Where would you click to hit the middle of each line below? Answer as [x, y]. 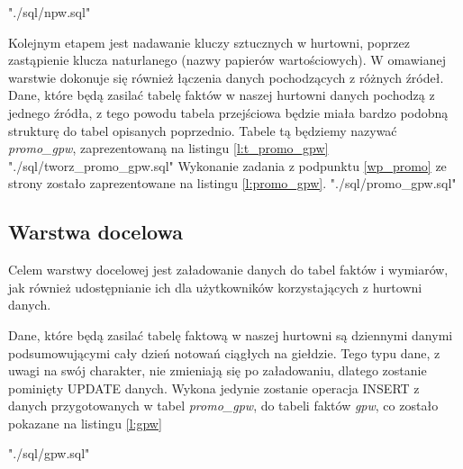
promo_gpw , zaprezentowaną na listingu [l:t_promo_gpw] [168, 148]
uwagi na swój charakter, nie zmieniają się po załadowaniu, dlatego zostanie [218, 370]
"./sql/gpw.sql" [49, 453]
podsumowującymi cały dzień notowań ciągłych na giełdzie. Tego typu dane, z [224, 352]
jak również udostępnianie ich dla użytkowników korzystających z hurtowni [215, 287]
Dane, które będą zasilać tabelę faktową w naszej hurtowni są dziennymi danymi [231, 334]
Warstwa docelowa [96, 232]
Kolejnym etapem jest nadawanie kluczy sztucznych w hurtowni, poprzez [209, 42]
